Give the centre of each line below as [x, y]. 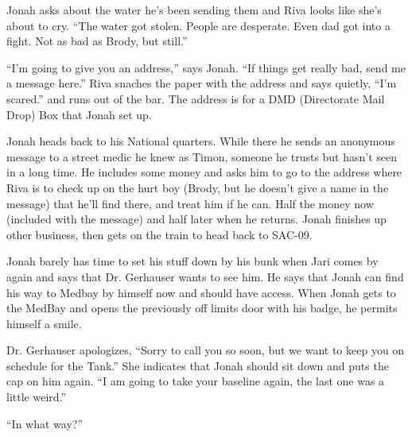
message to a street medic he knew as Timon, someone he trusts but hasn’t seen [202, 156]
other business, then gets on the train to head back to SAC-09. [159, 234]
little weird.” [37, 397]
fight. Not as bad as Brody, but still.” [97, 41]
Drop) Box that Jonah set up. [79, 114]
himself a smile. [44, 323]
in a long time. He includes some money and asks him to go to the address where [204, 172]
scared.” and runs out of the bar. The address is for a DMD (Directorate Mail [196, 98]
